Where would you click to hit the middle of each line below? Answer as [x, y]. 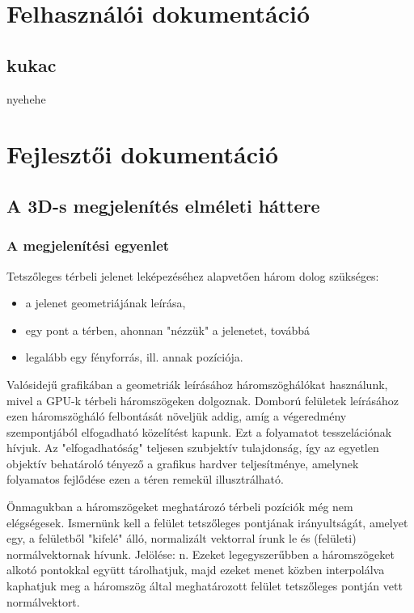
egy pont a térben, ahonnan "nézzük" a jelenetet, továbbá [167, 330]
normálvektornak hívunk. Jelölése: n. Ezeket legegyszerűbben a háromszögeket [201, 554]
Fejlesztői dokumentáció [143, 154]
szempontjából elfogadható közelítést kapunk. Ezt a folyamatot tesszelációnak [199, 431]
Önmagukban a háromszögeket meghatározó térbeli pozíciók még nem [180, 507]
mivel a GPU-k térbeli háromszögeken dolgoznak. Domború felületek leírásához [203, 400]
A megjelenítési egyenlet [88, 245]
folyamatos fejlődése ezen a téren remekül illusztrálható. [145, 479]
